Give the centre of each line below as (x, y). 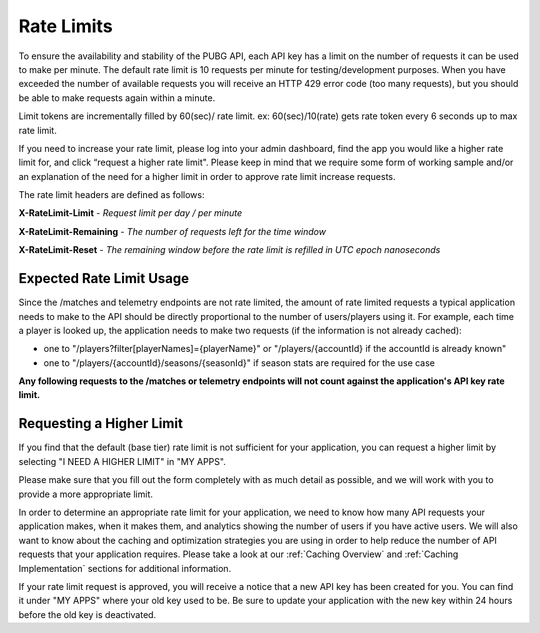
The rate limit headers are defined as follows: (111, 195)
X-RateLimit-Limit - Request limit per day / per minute (130, 213)
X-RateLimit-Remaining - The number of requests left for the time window (172, 231)
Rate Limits (66, 26)
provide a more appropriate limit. (86, 494)
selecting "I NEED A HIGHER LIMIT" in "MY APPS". (122, 461)
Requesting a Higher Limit (101, 423)
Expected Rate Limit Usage (104, 278)
